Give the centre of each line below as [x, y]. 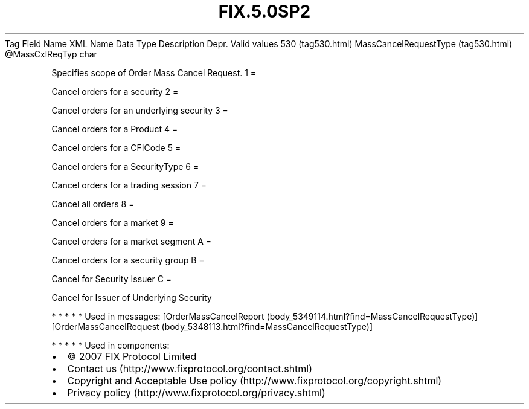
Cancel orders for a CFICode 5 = [116, 147]
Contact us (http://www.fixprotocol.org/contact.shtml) [190, 368]
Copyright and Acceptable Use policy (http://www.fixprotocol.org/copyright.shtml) [255, 380]
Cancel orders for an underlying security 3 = [140, 110]
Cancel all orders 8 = [93, 204]
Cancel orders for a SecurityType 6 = [125, 166]
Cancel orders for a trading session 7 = [129, 185]
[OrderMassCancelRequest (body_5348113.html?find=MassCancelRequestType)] [212, 326]
